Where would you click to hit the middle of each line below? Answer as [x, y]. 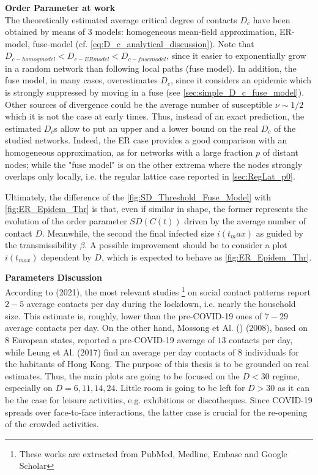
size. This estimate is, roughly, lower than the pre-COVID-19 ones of [134, 315]
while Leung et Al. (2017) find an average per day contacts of [120, 351]
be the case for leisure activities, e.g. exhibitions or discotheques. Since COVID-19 [159, 399]
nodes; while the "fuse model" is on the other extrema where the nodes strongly [154, 164]
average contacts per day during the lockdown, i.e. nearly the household [161, 304]
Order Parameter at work [60, 7]
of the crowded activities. [52, 424]
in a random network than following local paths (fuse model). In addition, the [151, 68]
